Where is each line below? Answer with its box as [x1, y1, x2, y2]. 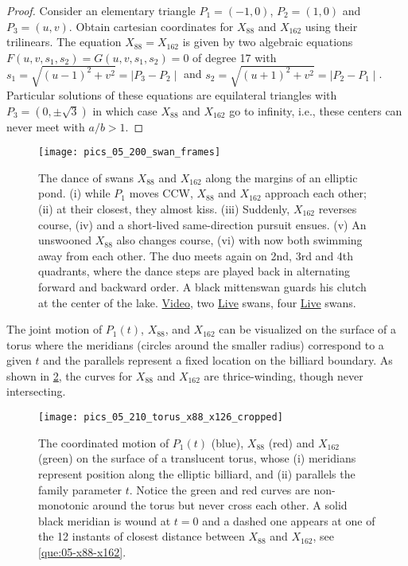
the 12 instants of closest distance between [38, 528, 245, 545]
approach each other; [265, 185, 367, 201]
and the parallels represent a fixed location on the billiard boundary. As [43, 352, 393, 369]
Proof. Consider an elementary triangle [6, 2, 196, 18]
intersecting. [6, 383, 66, 400]
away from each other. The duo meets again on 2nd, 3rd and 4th [38, 247, 354, 263]
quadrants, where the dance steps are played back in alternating [38, 263, 350, 279]
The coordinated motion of [38, 434, 169, 451]
